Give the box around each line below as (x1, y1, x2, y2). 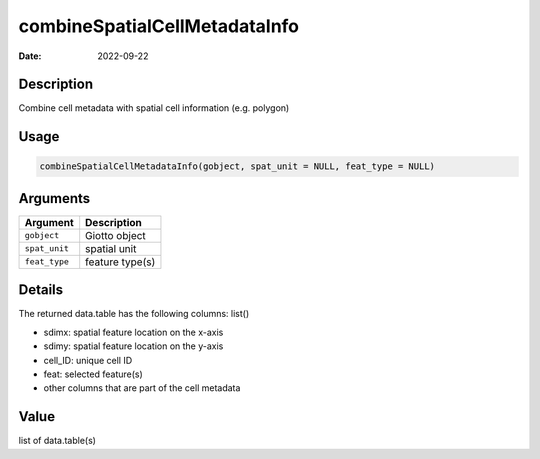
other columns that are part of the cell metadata (43, 382, 241, 394)
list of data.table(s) (18, 435, 97, 447)
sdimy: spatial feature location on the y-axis (43, 340, 224, 352)
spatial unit (85, 241, 137, 255)
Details (18, 281, 64, 299)
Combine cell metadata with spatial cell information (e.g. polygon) (18, 102, 290, 114)
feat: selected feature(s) (43, 368, 144, 380)
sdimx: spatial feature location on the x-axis (43, 326, 224, 338)
